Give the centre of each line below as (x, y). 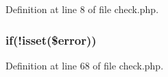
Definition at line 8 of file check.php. (82, 9)
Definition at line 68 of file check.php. (85, 65)
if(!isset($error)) (51, 40)
